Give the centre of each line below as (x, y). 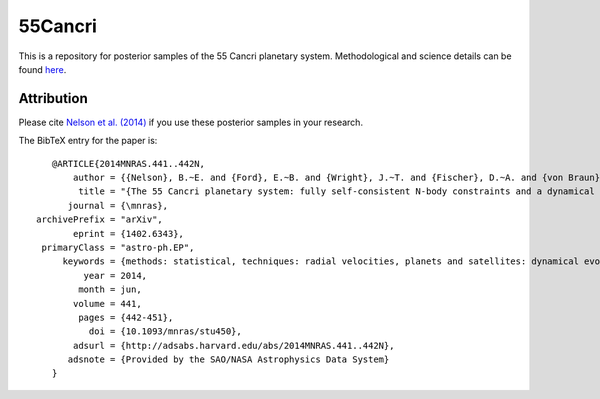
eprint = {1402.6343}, (129, 233)
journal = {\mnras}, (118, 205)
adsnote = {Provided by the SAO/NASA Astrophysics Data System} (228, 359)
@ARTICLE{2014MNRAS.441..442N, (128, 163)
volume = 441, (107, 303)
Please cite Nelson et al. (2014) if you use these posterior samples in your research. (191, 122)
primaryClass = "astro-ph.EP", (118, 247)
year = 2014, (115, 275)
